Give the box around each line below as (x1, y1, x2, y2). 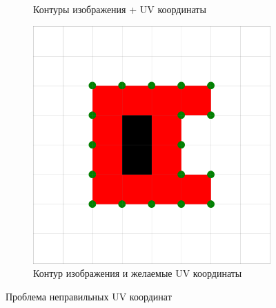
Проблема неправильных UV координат (6, 289, 172, 303)
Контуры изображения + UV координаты (33, 2, 206, 16)
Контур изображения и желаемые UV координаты (33, 266, 242, 280)
